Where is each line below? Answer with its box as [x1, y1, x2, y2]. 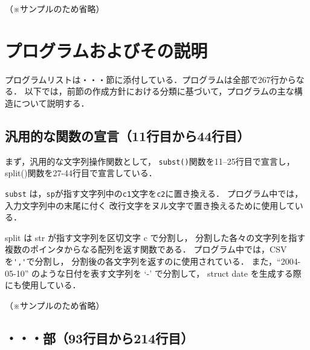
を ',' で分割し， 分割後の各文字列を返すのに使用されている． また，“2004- [5, 254, 301, 267]
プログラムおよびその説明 [5, 38, 208, 62]
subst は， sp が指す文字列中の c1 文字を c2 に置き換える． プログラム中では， [5, 187, 303, 199]
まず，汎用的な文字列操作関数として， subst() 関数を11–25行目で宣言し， [5, 154, 295, 167]
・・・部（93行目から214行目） [5, 328, 194, 347]
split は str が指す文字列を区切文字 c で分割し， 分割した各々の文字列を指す [5, 231, 306, 243]
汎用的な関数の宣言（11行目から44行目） [5, 126, 250, 145]
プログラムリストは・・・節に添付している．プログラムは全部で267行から [5, 73, 296, 85]
